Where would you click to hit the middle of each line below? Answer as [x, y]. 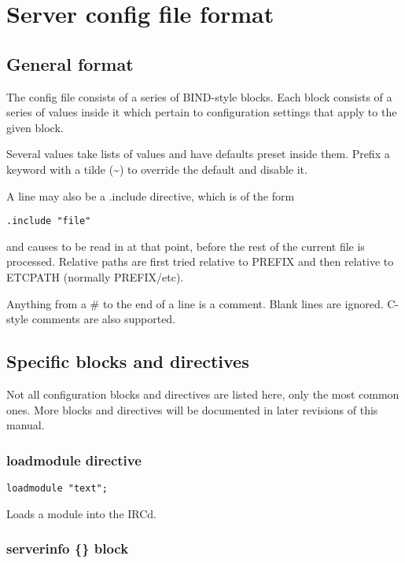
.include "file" [49, 221]
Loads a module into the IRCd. [82, 513]
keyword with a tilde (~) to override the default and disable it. [157, 169]
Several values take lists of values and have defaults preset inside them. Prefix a [198, 154]
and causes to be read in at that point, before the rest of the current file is [186, 246]
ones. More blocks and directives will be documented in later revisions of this [192, 409]
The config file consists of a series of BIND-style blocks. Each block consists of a [199, 96]
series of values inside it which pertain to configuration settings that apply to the [202, 112]
